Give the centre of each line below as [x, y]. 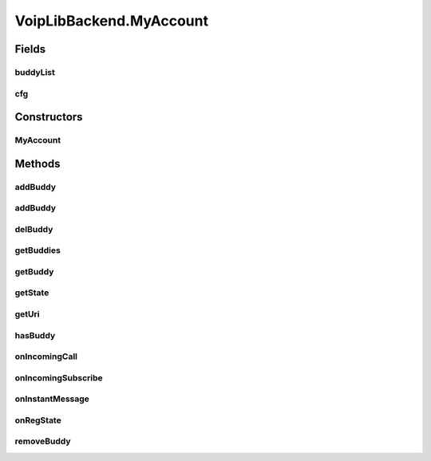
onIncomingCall [46, 357]
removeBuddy [43, 441]
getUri [27, 314]
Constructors [49, 117]
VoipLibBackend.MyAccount [112, 21]
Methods [38, 164]
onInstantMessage [52, 399]
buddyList [35, 72]
